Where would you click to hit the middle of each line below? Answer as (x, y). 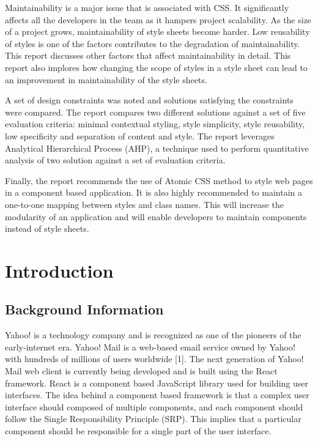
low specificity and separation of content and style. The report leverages (140, 135)
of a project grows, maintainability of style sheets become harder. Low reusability (157, 31)
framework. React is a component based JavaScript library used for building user (157, 383)
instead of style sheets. (47, 228)
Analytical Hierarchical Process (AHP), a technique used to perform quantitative (157, 148)
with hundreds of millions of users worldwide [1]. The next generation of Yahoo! (154, 359)
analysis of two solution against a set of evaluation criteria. (115, 160)
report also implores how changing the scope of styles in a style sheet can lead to (156, 67)
